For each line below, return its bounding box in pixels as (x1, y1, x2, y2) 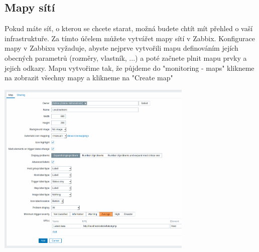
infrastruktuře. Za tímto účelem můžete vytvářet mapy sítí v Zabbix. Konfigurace (5, 33, 255, 43)
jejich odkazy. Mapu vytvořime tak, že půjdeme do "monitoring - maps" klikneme (5, 62, 254, 73)
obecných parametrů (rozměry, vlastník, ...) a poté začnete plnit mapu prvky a (5, 52, 247, 63)
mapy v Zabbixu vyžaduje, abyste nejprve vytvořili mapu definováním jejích (5, 43, 238, 53)
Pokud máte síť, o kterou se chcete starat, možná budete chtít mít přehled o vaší (5, 23, 253, 34)
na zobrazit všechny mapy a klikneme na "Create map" (5, 72, 173, 83)
